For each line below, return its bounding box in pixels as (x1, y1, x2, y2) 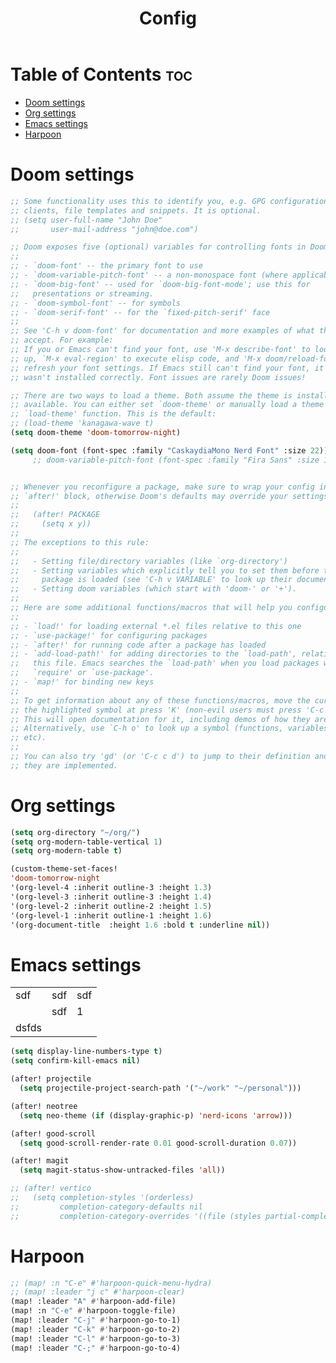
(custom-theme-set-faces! (10, 864, 118, 874)
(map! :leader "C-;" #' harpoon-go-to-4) (10, 1343, 182, 1353)
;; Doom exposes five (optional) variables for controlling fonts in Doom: (10, 242, 333, 252)
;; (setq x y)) (10, 519, 92, 529)
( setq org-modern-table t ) (10, 846, 123, 856)
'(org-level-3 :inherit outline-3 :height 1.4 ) (10, 892, 213, 902)
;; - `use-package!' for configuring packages (10, 630, 208, 641)
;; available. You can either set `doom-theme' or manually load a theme (10, 400, 325, 410)
